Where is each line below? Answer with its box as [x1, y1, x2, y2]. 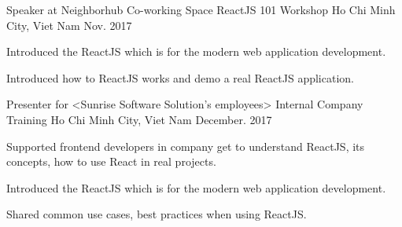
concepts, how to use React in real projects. [6, 153, 216, 170]
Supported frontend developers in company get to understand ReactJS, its [6, 137, 365, 154]
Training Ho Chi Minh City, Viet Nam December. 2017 [6, 111, 272, 127]
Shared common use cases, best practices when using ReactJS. [6, 206, 307, 222]
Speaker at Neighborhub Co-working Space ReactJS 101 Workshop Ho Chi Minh [6, 2, 396, 17]
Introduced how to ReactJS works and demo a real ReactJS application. [6, 69, 354, 86]
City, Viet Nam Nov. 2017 [6, 16, 132, 33]
